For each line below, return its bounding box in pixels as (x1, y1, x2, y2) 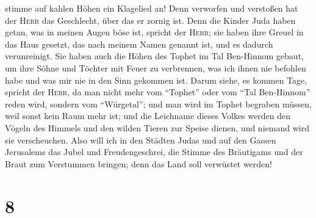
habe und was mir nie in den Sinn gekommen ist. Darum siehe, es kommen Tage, (5, 73, 307, 86)
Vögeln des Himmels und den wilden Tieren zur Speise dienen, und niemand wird (5, 121, 309, 134)
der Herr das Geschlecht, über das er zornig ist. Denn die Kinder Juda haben (5, 13, 296, 26)
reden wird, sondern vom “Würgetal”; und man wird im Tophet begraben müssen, (5, 97, 312, 110)
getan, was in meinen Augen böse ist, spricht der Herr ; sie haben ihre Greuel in (5, 26, 304, 38)
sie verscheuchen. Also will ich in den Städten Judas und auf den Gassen (5, 133, 276, 146)
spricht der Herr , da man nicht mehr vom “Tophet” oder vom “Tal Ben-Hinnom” (5, 85, 311, 98)
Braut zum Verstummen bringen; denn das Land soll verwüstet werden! (5, 157, 273, 170)
